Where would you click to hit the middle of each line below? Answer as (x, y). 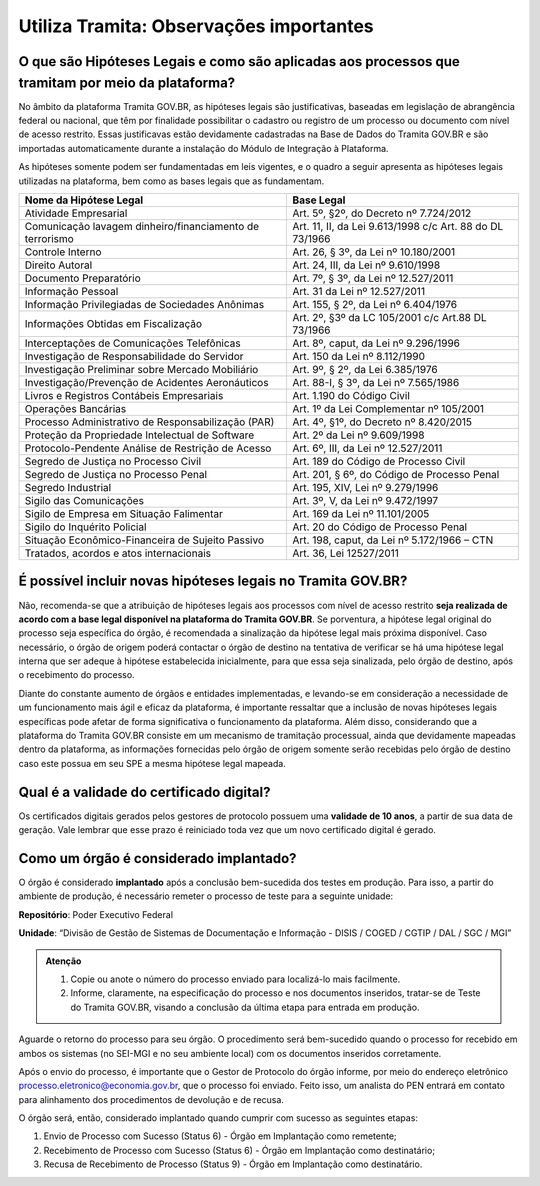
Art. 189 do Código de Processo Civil (379, 461)
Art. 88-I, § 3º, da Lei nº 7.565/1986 (376, 382)
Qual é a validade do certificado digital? (144, 791)
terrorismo (49, 238)
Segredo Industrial (68, 487)
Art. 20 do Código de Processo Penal (380, 527)
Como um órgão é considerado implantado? (157, 858)
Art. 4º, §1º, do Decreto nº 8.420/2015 (382, 422)
